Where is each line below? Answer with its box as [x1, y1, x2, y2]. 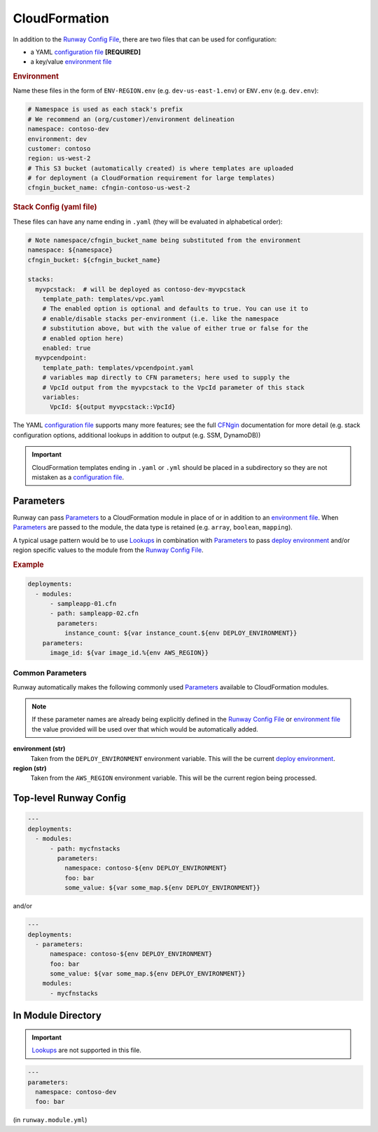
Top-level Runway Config [13, 793, 126, 804]
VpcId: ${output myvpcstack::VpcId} [50, 403, 176, 411]
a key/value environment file [30, 58, 112, 66]
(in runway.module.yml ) [13, 1116, 87, 1124]
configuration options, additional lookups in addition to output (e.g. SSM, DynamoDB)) [13, 431, 261, 439]
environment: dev [27, 135, 87, 143]
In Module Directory [13, 1010, 101, 1022]
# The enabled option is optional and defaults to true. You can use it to [42, 305, 309, 313]
